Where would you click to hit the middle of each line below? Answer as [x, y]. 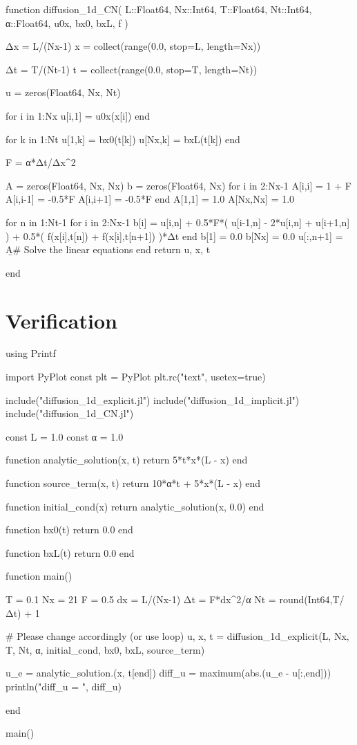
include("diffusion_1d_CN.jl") [70, 413]
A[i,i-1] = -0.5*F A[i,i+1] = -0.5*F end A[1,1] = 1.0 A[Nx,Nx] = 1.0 [150, 199]
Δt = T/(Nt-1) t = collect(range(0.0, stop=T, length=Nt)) [132, 69]
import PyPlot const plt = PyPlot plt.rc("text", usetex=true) [136, 377]
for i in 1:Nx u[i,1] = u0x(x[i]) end [78, 115]
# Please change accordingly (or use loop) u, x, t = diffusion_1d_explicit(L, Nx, [177, 636]
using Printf [31, 353]
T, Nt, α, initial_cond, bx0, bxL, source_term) [105, 649]
